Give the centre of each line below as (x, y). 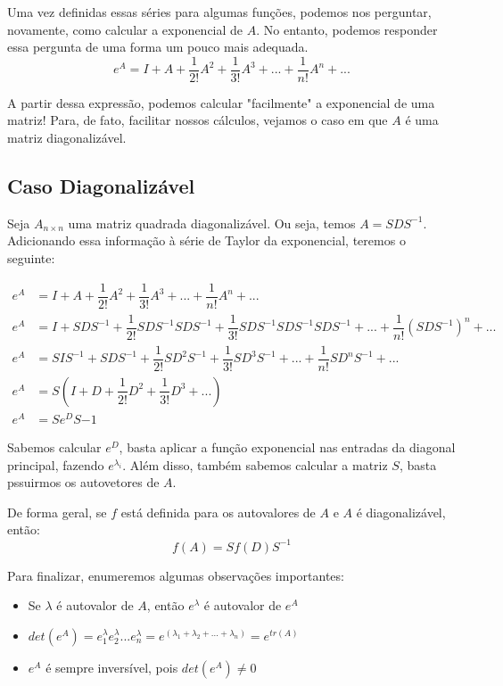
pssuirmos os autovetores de (83, 482)
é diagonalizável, (401, 512)
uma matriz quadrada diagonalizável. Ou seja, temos (212, 223)
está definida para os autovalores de (218, 512)
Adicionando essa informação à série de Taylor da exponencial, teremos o (206, 240)
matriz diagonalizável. (67, 138)
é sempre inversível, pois (112, 667)
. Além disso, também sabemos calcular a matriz (255, 464)
